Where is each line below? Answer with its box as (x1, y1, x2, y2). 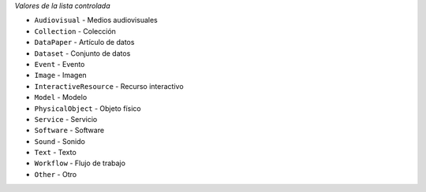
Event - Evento (34, 59, 85, 68)
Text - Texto (34, 148, 77, 157)
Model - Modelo (34, 93, 88, 102)
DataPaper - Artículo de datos (34, 38, 135, 47)
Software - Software (34, 126, 105, 135)
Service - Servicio (34, 114, 98, 124)
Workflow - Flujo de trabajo (34, 158, 126, 168)
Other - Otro (34, 169, 77, 179)
